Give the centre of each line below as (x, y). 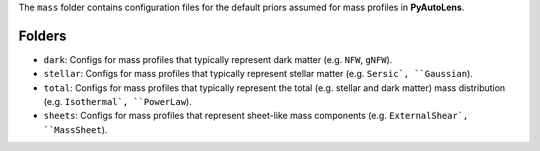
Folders (42, 35)
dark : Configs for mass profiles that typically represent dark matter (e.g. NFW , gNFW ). (218, 59)
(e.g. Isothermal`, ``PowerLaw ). (117, 102)
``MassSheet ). (75, 129)
